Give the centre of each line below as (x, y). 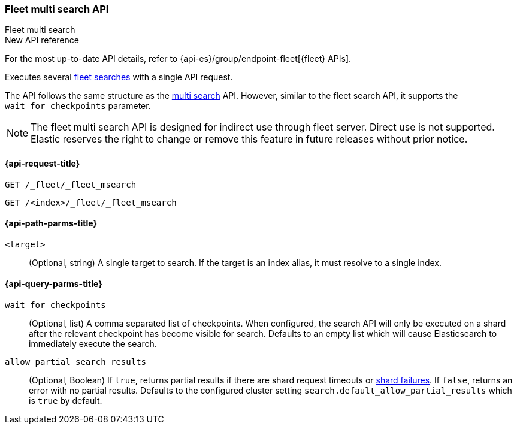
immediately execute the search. (93, 344)
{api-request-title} (43, 163)
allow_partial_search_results (76, 362)
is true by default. (66, 401)
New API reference (42, 40)
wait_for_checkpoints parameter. (78, 106)
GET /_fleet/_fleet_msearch (71, 184)
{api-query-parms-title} (54, 284)
